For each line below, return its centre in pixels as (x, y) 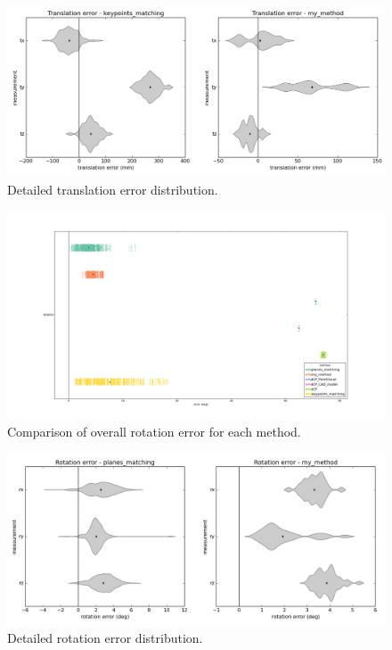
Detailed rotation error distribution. (105, 637)
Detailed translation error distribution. (113, 189)
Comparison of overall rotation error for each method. (154, 432)
